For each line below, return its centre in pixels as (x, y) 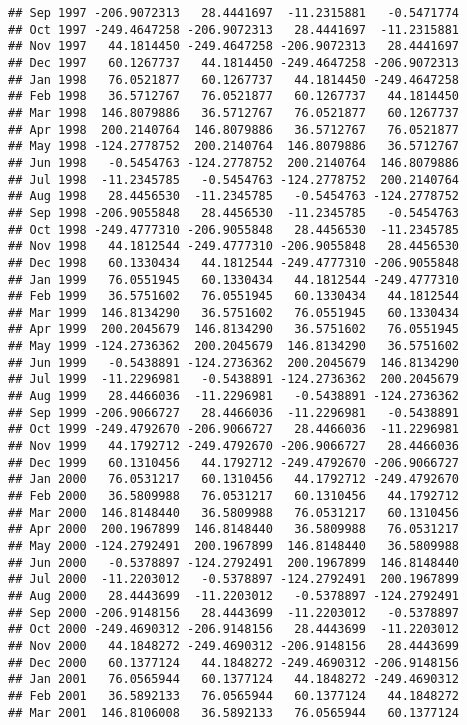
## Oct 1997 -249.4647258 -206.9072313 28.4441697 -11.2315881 (234, 29)
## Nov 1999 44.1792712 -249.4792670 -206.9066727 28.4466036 (234, 446)
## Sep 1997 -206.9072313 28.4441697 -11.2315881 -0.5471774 (234, 13)
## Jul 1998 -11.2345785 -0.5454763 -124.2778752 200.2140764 (234, 179)
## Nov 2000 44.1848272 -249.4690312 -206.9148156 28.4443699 (234, 645)
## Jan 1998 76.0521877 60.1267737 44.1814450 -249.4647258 (234, 79)
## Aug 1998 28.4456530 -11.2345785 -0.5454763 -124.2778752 (234, 196)
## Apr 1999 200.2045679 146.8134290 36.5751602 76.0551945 (234, 329)
